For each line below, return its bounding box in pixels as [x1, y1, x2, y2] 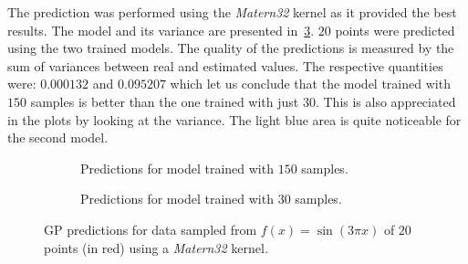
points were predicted [335, 20, 455, 39]
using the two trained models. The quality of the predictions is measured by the [7, 38, 454, 58]
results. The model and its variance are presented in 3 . [7, 20, 315, 39]
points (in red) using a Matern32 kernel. [44, 238, 268, 257]
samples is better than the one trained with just [30, 91, 299, 111]
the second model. [7, 128, 109, 147]
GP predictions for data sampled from [44, 219, 257, 238]
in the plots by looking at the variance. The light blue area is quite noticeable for [7, 110, 462, 129]
